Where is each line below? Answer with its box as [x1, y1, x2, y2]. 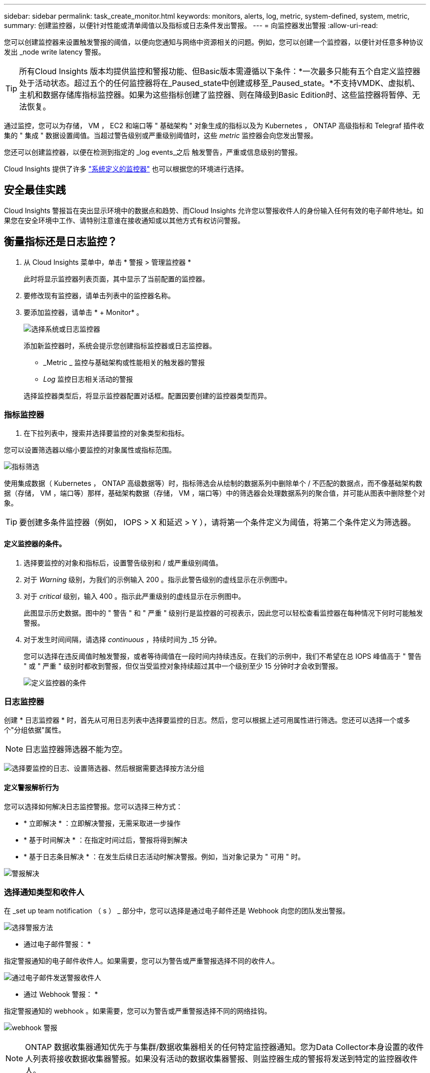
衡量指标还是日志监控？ [4, 235, 117, 248]
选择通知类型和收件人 [4, 887, 84, 897]
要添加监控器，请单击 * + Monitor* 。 [24, 308, 143, 316]
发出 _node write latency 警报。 [4, 48, 106, 56]
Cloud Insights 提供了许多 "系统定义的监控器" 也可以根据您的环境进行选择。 [4, 165, 248, 173]
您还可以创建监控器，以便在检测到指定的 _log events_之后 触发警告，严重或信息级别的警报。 [4, 148, 302, 156]
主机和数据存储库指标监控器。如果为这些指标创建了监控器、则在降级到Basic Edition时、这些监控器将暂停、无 [19, 90, 420, 100]
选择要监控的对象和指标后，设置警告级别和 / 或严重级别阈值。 [24, 558, 222, 567]
